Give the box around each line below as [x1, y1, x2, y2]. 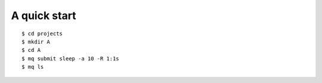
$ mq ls [21, 63, 44, 70]
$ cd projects [21, 30, 63, 37]
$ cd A [21, 47, 41, 54]
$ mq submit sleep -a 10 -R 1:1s [21, 55, 119, 62]
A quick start [11, 9, 77, 22]
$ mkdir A [21, 38, 50, 45]
